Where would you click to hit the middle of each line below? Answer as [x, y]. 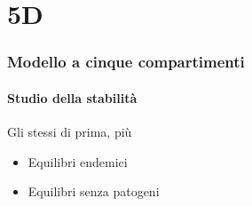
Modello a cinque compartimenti [126, 62]
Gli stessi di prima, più [70, 132]
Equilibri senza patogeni [94, 191]
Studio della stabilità [72, 97]
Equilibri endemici [78, 161]
